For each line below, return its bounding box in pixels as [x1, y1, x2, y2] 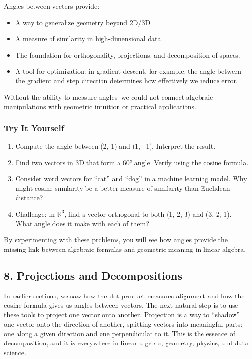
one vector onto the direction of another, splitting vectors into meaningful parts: [4, 319, 243, 329]
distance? [15, 192, 43, 203]
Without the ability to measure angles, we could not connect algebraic [4, 92, 213, 102]
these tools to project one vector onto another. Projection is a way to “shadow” [4, 309, 240, 319]
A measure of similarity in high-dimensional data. [15, 33, 163, 44]
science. [4, 347, 26, 358]
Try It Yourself [4, 122, 64, 134]
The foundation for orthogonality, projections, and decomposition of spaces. [15, 49, 240, 60]
